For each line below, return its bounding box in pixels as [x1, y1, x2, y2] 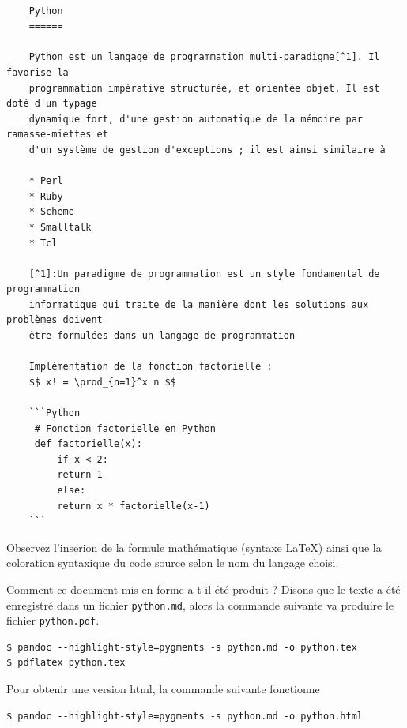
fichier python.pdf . [6, 612, 100, 629]
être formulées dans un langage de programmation [28, 330, 296, 342]
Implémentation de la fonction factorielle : [28, 361, 273, 373]
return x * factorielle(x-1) [57, 500, 210, 512]
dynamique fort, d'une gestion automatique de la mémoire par [28, 113, 364, 125]
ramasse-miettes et [6, 129, 108, 141]
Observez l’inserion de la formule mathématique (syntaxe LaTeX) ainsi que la [6, 538, 382, 555]
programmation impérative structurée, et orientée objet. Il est [28, 82, 380, 94]
